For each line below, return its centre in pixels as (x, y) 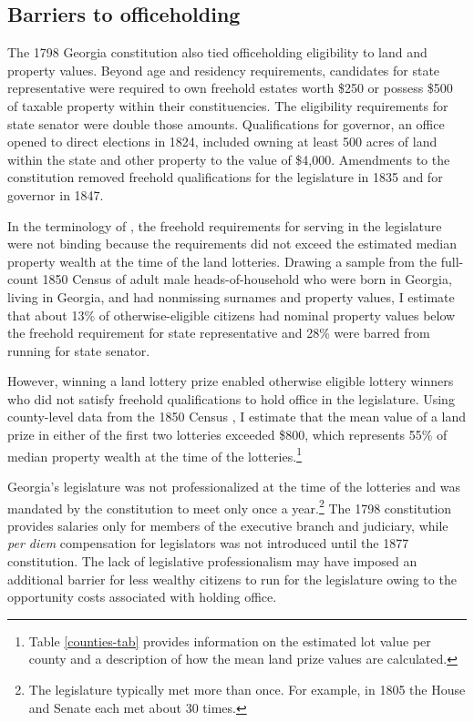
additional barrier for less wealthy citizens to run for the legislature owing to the (232, 579)
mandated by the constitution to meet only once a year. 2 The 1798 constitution (230, 506)
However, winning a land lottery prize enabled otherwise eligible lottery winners (231, 381)
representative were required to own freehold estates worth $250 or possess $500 (230, 88)
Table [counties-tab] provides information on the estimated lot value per (230, 641)
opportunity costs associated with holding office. (142, 597)
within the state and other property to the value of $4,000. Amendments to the (229, 159)
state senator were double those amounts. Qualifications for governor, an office (226, 123)
